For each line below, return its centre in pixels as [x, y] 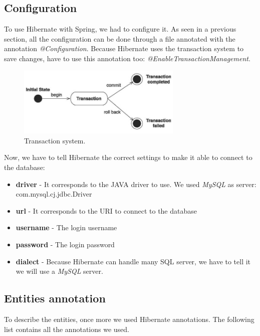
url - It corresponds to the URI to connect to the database [106, 210]
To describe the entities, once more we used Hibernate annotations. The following [129, 319]
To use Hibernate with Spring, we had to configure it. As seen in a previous [120, 29]
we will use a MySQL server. [59, 271]
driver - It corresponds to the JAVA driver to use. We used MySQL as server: [136, 184]
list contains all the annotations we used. [67, 329]
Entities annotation [55, 298]
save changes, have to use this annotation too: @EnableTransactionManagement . [127, 58]
